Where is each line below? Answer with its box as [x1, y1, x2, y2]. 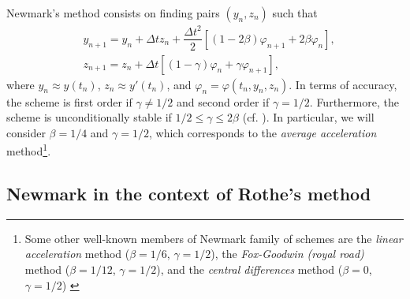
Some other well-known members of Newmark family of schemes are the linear [24, 230, 403, 246]
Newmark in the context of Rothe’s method [6, 181, 371, 206]
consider [6, 124, 46, 140]
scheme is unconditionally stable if [6, 109, 172, 125]
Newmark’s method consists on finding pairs [6, 5, 220, 21]
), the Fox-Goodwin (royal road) [211, 245, 364, 262]
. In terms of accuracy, [289, 76, 397, 92]
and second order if [177, 93, 270, 110]
